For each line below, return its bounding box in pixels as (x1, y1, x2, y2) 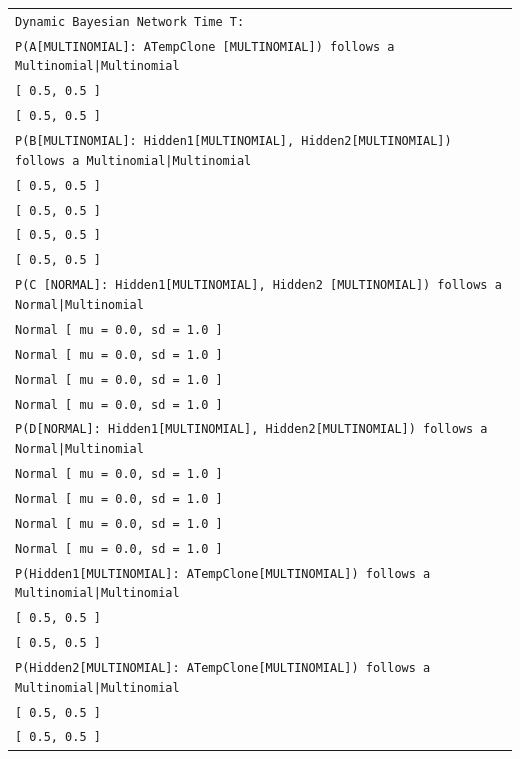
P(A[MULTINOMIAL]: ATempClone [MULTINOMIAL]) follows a (15, 39, 395, 54)
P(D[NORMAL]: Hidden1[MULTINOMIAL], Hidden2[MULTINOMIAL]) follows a (15, 422, 488, 437)
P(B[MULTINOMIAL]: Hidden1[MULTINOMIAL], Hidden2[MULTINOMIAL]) (15, 134, 452, 149)
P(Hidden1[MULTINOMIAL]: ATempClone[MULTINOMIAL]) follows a (15, 566, 431, 581)
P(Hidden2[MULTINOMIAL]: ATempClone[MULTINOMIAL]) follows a (15, 660, 431, 675)
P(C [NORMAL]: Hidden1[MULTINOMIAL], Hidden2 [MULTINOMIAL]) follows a (15, 278, 502, 293)
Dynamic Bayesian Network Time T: (15, 14, 245, 29)
